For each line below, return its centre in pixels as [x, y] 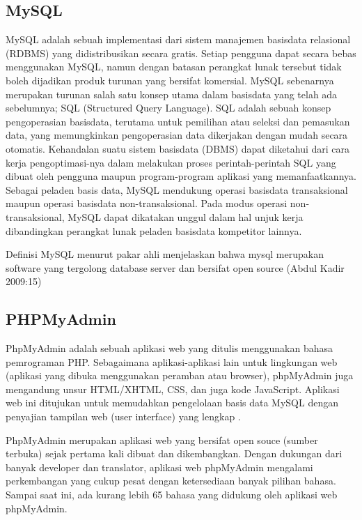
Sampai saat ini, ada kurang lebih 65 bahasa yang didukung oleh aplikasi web [172, 495]
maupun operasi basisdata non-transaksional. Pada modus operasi [147, 203]
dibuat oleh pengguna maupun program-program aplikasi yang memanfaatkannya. [181, 176]
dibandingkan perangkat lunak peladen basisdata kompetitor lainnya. [154, 230]
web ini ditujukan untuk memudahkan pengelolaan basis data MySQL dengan [172, 403]
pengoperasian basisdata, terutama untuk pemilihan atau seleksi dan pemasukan [178, 121]
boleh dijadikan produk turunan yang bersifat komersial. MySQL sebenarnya [170, 80]
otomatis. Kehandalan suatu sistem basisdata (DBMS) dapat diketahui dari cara [178, 148]
